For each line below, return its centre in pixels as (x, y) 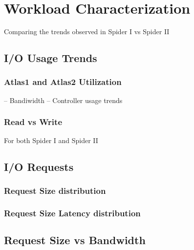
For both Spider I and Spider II (51, 140)
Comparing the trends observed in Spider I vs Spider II (87, 31)
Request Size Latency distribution (72, 213)
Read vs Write (33, 122)
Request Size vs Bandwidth (75, 240)
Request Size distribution (55, 190)
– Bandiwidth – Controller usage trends (63, 100)
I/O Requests (39, 166)
